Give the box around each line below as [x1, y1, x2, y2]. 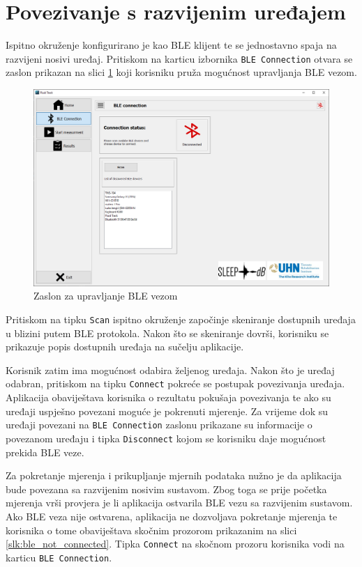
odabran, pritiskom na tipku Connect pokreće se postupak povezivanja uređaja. [6, 376, 345, 391]
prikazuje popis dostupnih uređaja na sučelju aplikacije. [6, 339, 244, 354]
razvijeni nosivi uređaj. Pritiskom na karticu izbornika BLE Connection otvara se [6, 51, 353, 65]
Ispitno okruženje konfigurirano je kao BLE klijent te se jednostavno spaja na [6, 38, 337, 52]
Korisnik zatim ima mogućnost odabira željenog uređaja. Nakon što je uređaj [6, 362, 335, 377]
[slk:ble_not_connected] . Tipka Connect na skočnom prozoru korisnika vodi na [6, 536, 345, 551]
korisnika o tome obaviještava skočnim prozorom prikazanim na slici [6, 522, 297, 537]
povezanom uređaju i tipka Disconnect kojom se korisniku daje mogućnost [6, 430, 326, 445]
